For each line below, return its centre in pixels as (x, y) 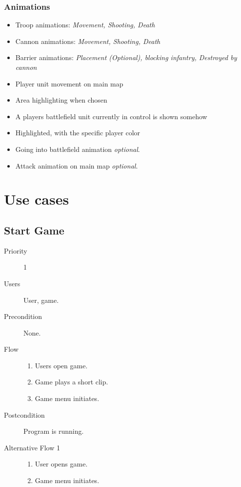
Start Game (34, 230)
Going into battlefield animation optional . (78, 149)
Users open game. (61, 365)
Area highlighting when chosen (61, 100)
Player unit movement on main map (69, 83)
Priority (16, 250)
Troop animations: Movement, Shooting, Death (85, 25)
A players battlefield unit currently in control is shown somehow (111, 116)
